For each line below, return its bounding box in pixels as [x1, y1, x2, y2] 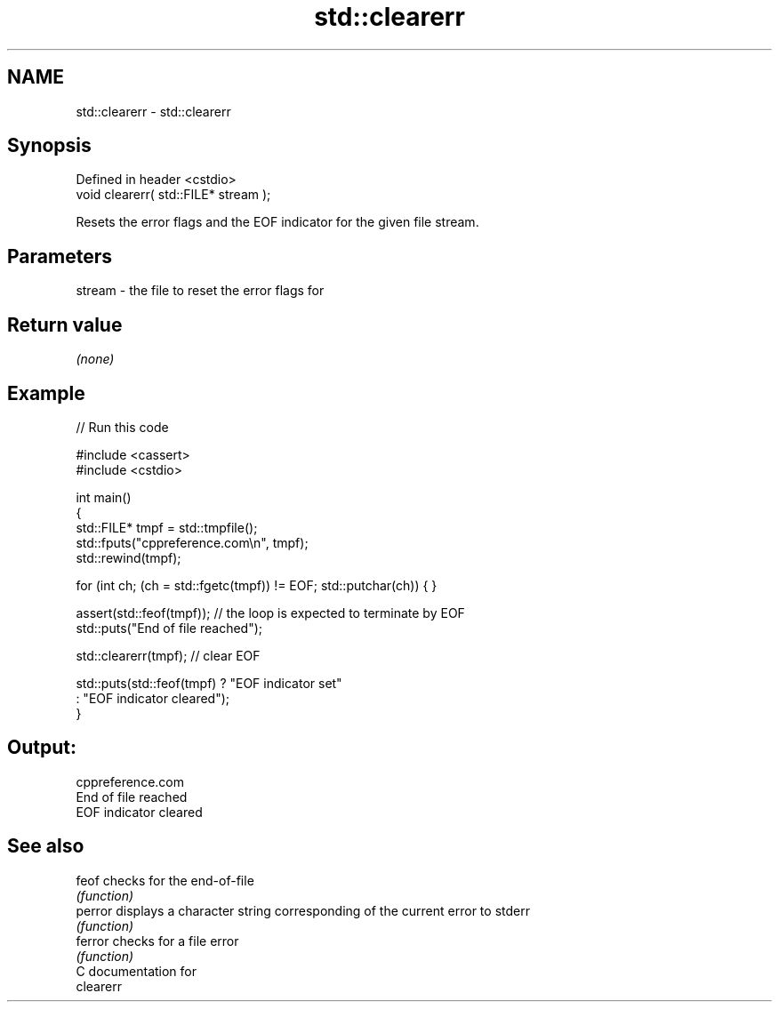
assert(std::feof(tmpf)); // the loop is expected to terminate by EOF [76, 605, 465, 621]
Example [7, 381, 85, 404]
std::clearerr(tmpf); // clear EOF [76, 647, 261, 663]
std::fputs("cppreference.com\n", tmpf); [76, 534, 309, 550]
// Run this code [76, 419, 169, 435]
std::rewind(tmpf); [76, 549, 181, 565]
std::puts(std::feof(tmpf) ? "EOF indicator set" [76, 675, 342, 691]
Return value [7, 313, 123, 336]
